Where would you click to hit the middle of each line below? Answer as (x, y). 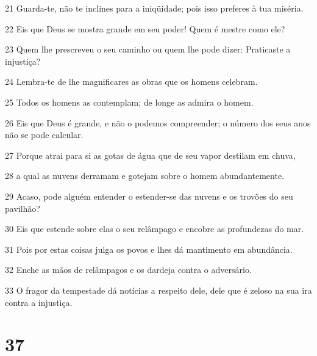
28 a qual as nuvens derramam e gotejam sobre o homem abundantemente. (145, 176)
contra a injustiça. (39, 302)
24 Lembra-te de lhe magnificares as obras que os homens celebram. (131, 82)
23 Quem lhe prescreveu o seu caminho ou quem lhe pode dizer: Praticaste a (148, 49)
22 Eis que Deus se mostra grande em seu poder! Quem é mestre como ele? (145, 28)
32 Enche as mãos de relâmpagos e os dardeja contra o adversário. (128, 270)
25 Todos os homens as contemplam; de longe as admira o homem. (129, 102)
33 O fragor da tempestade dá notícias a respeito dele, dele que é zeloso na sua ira (158, 290)
